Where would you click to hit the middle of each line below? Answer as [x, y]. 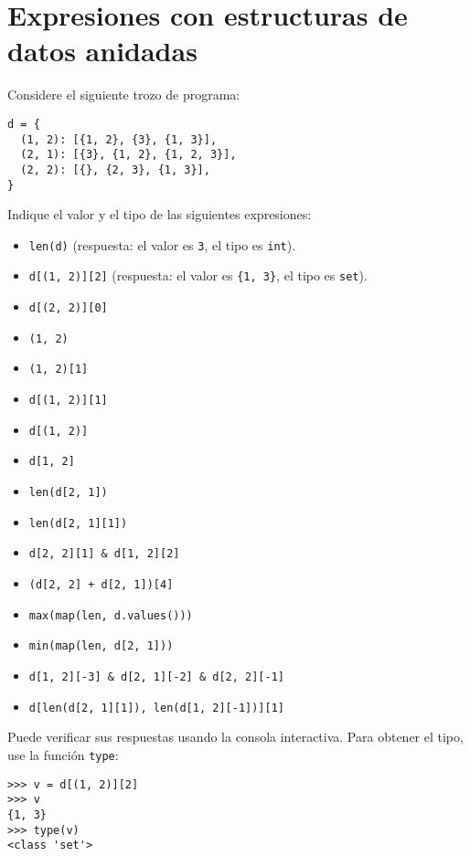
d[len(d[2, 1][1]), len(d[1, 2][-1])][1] [156, 708]
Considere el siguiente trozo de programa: [124, 95]
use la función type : [63, 754]
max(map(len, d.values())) [111, 615]
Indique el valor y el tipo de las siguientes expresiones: [160, 214]
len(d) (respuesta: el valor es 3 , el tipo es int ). [162, 244]
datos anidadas [102, 51]
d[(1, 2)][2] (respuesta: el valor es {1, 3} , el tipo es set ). [198, 275]
